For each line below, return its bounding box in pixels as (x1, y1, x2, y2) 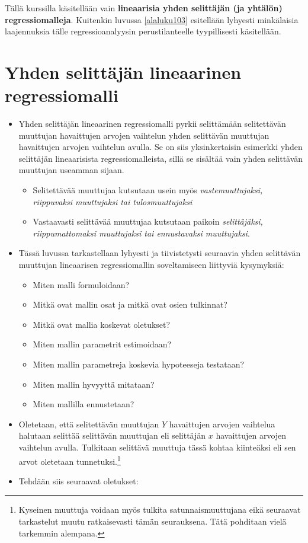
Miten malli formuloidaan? (33, 278, 130, 290)
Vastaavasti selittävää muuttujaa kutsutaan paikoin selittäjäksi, (33, 215, 263, 228)
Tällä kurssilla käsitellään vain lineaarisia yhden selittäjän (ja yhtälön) (5, 2, 283, 14)
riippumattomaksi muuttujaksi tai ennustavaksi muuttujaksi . (33, 226, 250, 239)
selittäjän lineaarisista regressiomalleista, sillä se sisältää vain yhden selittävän (18, 152, 303, 164)
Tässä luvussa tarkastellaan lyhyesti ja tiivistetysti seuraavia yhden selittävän (18, 247, 301, 259)
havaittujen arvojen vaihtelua (169, 417, 275, 430)
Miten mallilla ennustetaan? (33, 398, 134, 410)
